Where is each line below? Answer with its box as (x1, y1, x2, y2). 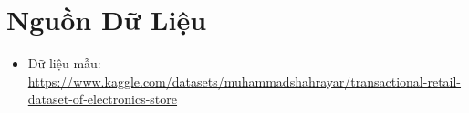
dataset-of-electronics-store (27, 89, 178, 108)
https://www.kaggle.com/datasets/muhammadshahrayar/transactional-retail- (27, 71, 462, 90)
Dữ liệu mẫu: (27, 54, 101, 73)
